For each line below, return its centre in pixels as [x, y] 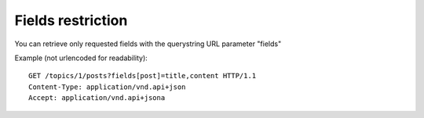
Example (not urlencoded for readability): [81, 58]
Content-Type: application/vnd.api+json [107, 87]
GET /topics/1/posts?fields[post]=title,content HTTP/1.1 [143, 76]
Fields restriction [71, 20]
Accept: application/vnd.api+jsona [97, 98]
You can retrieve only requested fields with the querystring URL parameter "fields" [148, 44]
